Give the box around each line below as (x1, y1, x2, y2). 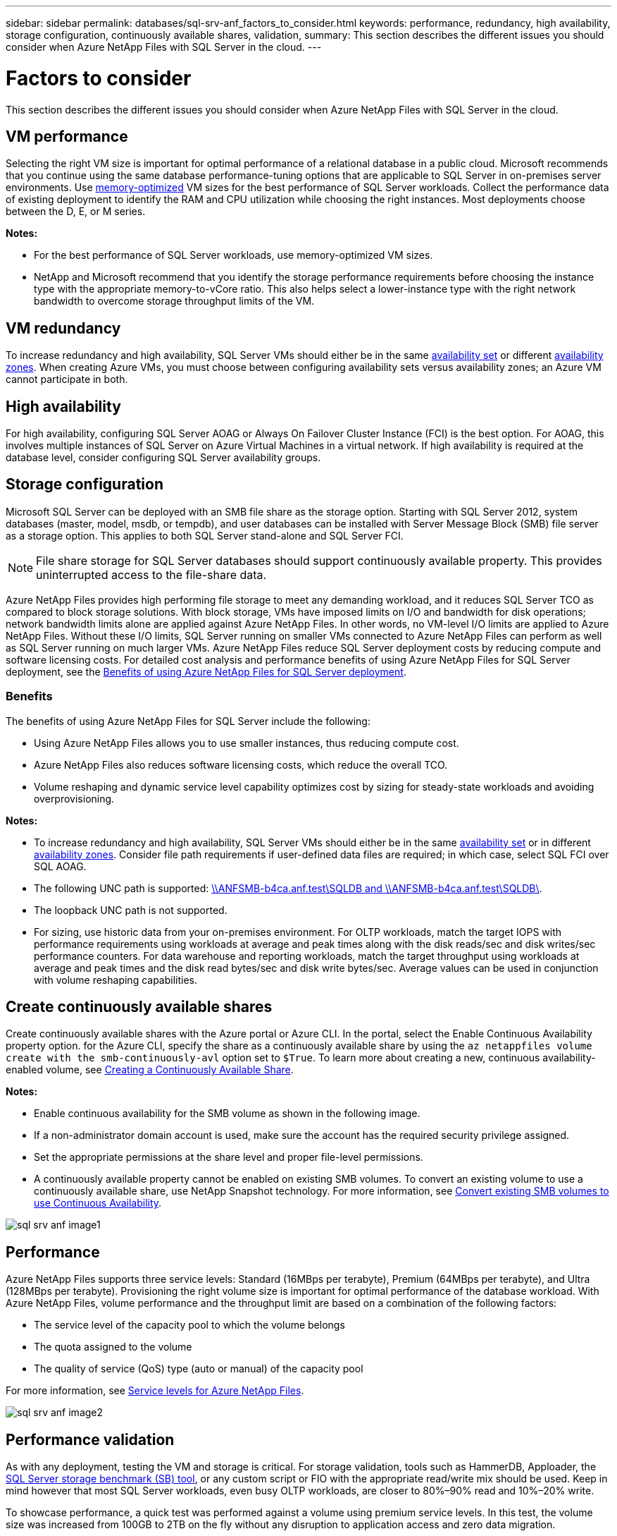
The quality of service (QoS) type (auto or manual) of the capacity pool (34, 1363, 363, 1375)
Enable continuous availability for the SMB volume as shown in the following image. (34, 1107, 420, 1120)
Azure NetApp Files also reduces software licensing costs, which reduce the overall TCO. (34, 758, 448, 771)
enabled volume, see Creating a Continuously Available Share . (6, 1063, 294, 1076)
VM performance (6, 127, 128, 145)
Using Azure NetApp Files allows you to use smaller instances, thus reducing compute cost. (34, 736, 459, 749)
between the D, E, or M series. (6, 205, 146, 218)
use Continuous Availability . (34, 1197, 162, 1209)
